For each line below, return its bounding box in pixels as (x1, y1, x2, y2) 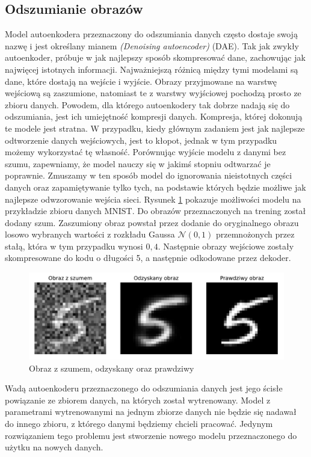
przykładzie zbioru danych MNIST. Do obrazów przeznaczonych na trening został (5, 204, 306, 217)
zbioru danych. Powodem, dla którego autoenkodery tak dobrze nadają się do (5, 98, 290, 111)
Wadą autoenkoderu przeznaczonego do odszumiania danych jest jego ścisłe (5, 382, 283, 394)
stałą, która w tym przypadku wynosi (5, 239, 143, 252)
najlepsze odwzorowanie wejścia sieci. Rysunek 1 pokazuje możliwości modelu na (5, 192, 301, 205)
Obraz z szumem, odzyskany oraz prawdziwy (29, 361, 194, 374)
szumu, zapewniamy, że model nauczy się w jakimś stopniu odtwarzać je (5, 157, 271, 170)
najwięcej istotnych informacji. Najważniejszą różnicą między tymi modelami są (5, 63, 298, 75)
